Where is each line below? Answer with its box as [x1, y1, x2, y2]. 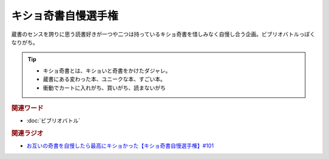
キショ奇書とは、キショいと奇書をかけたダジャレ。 [43, 67, 171, 74]
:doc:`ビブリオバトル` [26, 117, 80, 124]
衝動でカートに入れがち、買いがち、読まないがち [43, 84, 166, 91]
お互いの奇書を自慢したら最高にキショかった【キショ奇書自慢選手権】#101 [26, 142, 214, 149]
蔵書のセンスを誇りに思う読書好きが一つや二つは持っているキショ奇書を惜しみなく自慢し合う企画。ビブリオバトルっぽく [11, 30, 316, 38]
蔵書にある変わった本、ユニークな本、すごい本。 [43, 76, 166, 83]
